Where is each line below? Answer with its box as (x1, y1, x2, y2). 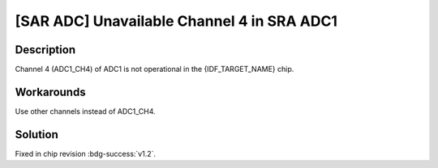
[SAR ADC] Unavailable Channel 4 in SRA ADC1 (15, 12, 338, 30)
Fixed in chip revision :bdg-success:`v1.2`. (15, 149, 157, 158)
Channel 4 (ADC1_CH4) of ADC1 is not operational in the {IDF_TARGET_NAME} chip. (15, 65, 294, 74)
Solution (15, 128, 58, 141)
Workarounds (15, 85, 86, 99)
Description (15, 43, 76, 57)
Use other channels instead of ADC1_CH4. (15, 106, 156, 116)
